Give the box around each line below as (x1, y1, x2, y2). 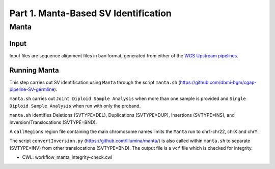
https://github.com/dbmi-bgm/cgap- (180, 79, 257, 85)
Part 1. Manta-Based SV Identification (9, 8, 172, 19)
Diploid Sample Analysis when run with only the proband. (9, 103, 141, 109)
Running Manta (9, 66, 59, 75)
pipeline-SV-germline (9, 86, 54, 92)
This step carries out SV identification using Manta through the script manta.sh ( (9, 79, 180, 85)
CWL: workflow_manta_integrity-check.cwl (22, 154, 113, 160)
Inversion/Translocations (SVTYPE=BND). (9, 119, 97, 125)
